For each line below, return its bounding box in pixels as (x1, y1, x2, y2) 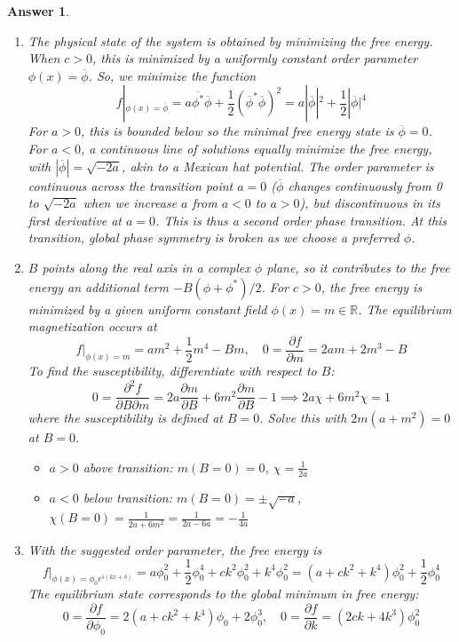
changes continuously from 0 (288, 176, 442, 194)
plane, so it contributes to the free (266, 258, 450, 276)
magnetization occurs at (28, 317, 157, 336)
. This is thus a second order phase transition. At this (155, 210, 447, 229)
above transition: (83, 457, 173, 476)
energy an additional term (28, 277, 169, 296)
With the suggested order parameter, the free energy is (28, 540, 322, 559)
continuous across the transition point (28, 176, 233, 194)
